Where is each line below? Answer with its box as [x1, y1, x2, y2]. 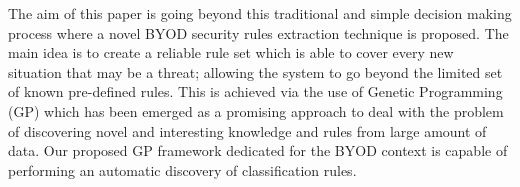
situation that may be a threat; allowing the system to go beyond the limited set [8, 61, 503, 82]
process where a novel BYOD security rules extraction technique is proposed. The [8, 22, 509, 43]
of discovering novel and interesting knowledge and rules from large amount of [8, 120, 487, 141]
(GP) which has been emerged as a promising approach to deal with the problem [8, 100, 504, 121]
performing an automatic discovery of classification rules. [8, 159, 357, 180]
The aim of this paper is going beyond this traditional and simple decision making [8, 3, 512, 23]
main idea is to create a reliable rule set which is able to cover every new [8, 42, 454, 63]
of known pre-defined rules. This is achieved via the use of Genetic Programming [8, 81, 503, 102]
